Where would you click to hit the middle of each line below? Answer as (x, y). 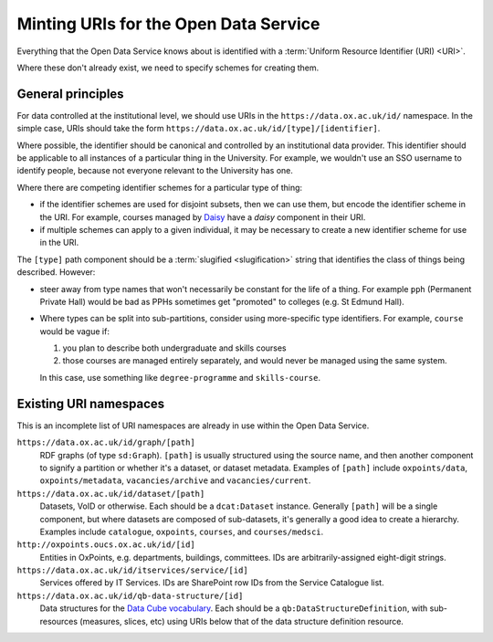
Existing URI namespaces (91, 403)
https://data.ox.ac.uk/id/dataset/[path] (111, 494)
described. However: (56, 272)
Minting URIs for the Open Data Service (168, 24)
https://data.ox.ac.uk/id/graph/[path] (106, 442)
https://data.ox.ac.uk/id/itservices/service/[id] (132, 570)
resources (58, 621)
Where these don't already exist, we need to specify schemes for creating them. (168, 68)
